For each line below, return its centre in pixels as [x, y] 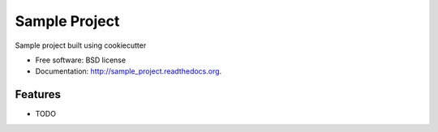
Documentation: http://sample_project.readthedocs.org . [129, 71]
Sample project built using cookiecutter [81, 45]
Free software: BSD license [80, 60]
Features [38, 94]
